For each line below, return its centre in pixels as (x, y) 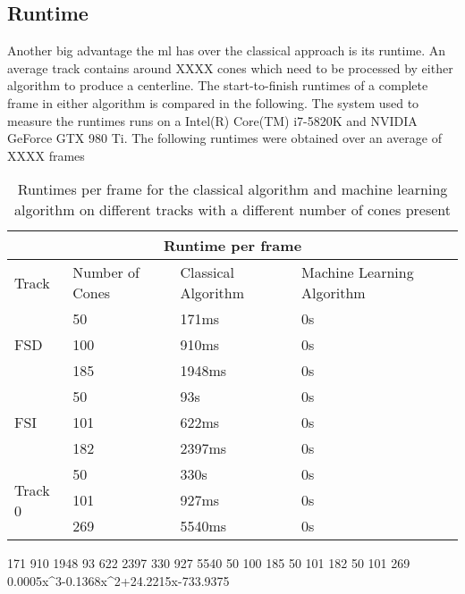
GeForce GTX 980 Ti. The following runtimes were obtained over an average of (224, 138)
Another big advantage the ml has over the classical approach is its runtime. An (227, 50)
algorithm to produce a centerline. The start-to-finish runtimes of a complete (218, 85)
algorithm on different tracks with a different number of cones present (232, 210)
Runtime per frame (232, 246)
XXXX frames (46, 155)
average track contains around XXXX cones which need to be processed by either (230, 67)
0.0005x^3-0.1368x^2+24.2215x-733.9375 (118, 580)
